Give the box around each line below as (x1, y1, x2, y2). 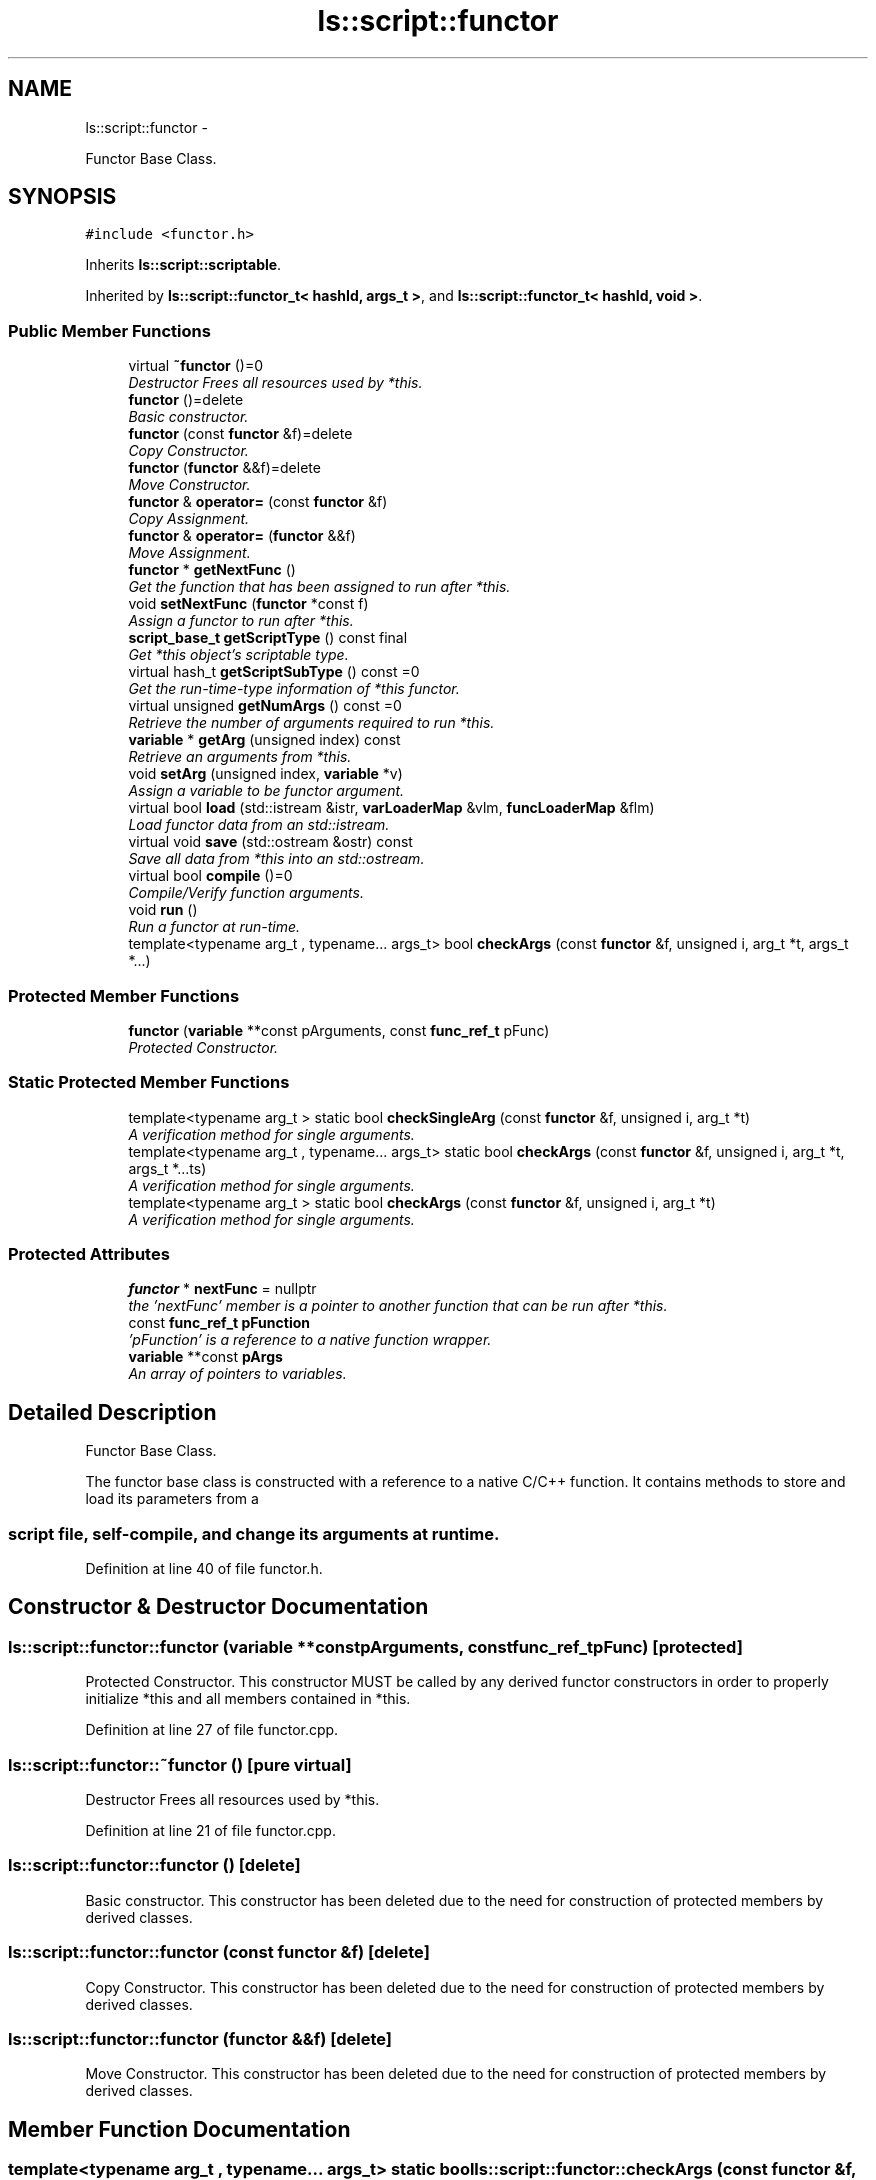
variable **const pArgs (128, 1348, 283, 1366)
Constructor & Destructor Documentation (8, 1594, 429, 1620)
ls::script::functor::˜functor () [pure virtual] (8, 1754, 352, 1775)
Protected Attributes (8, 1244, 170, 1265)
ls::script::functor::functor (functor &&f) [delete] (8, 2028, 393, 2049)
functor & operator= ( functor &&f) (128, 527, 356, 545)
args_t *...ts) (128, 1159, 207, 1177)
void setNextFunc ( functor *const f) (128, 595, 369, 613)
